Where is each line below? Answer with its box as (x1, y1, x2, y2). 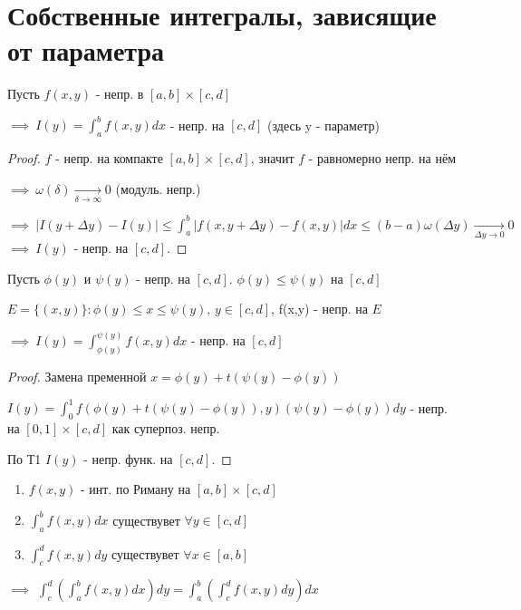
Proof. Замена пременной (7, 367, 147, 386)
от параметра (7, 32, 164, 69)
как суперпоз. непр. (111, 418, 220, 437)
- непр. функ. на (83, 449, 173, 468)
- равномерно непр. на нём (308, 149, 457, 168)
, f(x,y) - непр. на (271, 299, 368, 318)
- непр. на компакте (55, 149, 163, 168)
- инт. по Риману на (80, 479, 191, 499)
